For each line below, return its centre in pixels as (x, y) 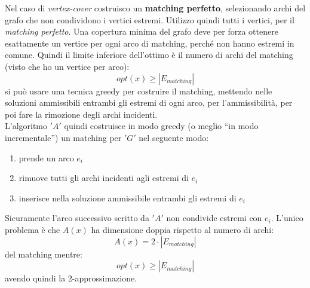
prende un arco (46, 157)
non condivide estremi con (214, 218)
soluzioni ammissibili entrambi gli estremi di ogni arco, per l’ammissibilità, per (149, 102)
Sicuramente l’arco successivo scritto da (77, 218)
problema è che (33, 229)
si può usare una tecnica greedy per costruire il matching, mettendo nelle (139, 91)
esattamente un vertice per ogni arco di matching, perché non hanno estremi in (150, 43)
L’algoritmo (26, 126)
